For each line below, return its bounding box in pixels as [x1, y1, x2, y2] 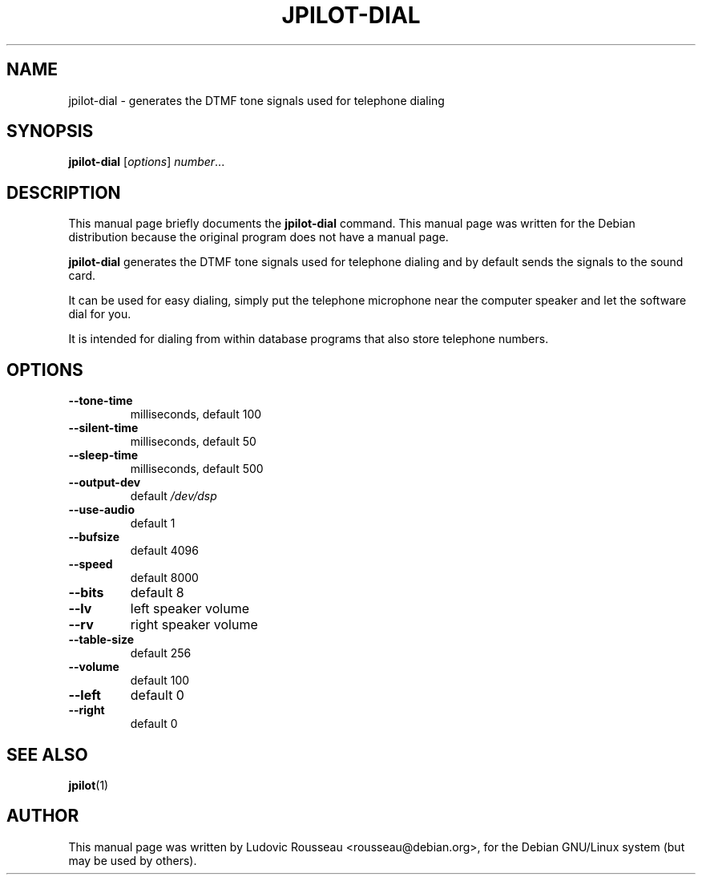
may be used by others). [68, 853, 197, 867]
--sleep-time [68, 448, 139, 463]
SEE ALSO [6, 744, 88, 765]
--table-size [68, 632, 135, 647]
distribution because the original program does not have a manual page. [68, 230, 449, 244]
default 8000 [130, 571, 199, 585]
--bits [68, 584, 104, 601]
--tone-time [68, 394, 133, 408]
